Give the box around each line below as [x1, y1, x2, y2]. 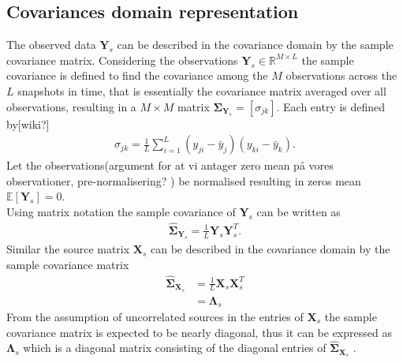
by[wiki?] [6, 115, 50, 132]
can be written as [256, 203, 341, 219]
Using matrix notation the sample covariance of [6, 203, 236, 219]
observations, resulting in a [6, 98, 136, 114]
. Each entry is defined [276, 98, 386, 114]
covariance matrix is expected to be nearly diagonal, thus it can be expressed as [6, 324, 392, 340]
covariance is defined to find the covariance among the [6, 67, 268, 84]
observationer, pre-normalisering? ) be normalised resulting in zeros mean [6, 172, 361, 189]
